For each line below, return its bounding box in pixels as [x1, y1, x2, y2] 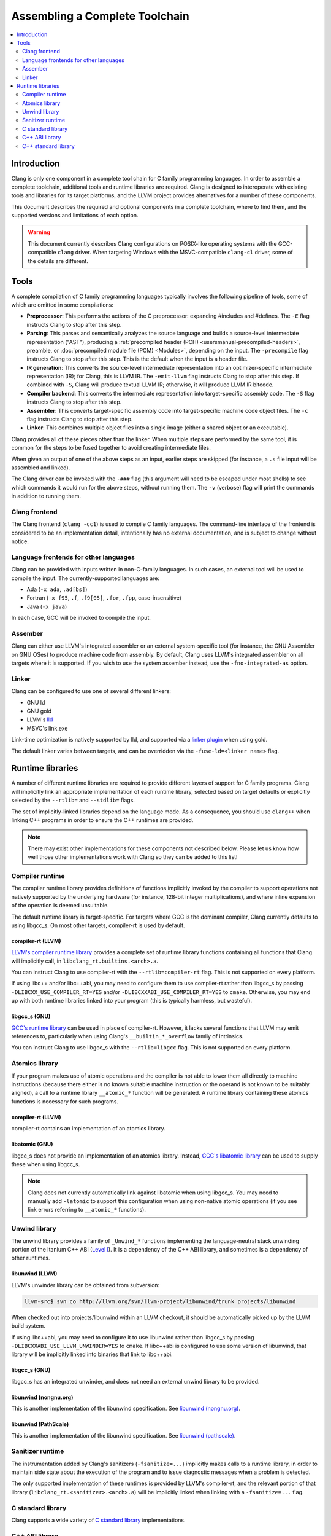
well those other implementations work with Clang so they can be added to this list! [28, 853, 238, 861]
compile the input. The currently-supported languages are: [11, 574, 159, 582]
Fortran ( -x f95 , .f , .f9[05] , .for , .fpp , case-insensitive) [26, 594, 182, 601]
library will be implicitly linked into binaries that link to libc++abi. [11, 1350, 173, 1358]
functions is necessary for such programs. [11, 1097, 119, 1105]
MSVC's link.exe [26, 724, 68, 732]
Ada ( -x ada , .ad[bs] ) [26, 586, 88, 593]
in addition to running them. [11, 492, 81, 500]
